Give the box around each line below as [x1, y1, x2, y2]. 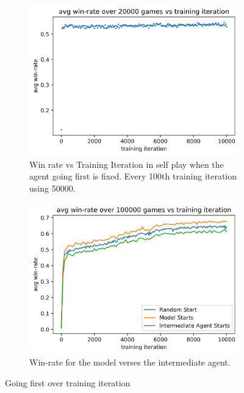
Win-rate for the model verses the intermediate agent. [29, 356, 231, 369]
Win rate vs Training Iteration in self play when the [29, 157, 224, 170]
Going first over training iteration [5, 376, 131, 389]
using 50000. [29, 181, 76, 194]
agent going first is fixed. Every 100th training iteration [29, 170, 237, 182]
